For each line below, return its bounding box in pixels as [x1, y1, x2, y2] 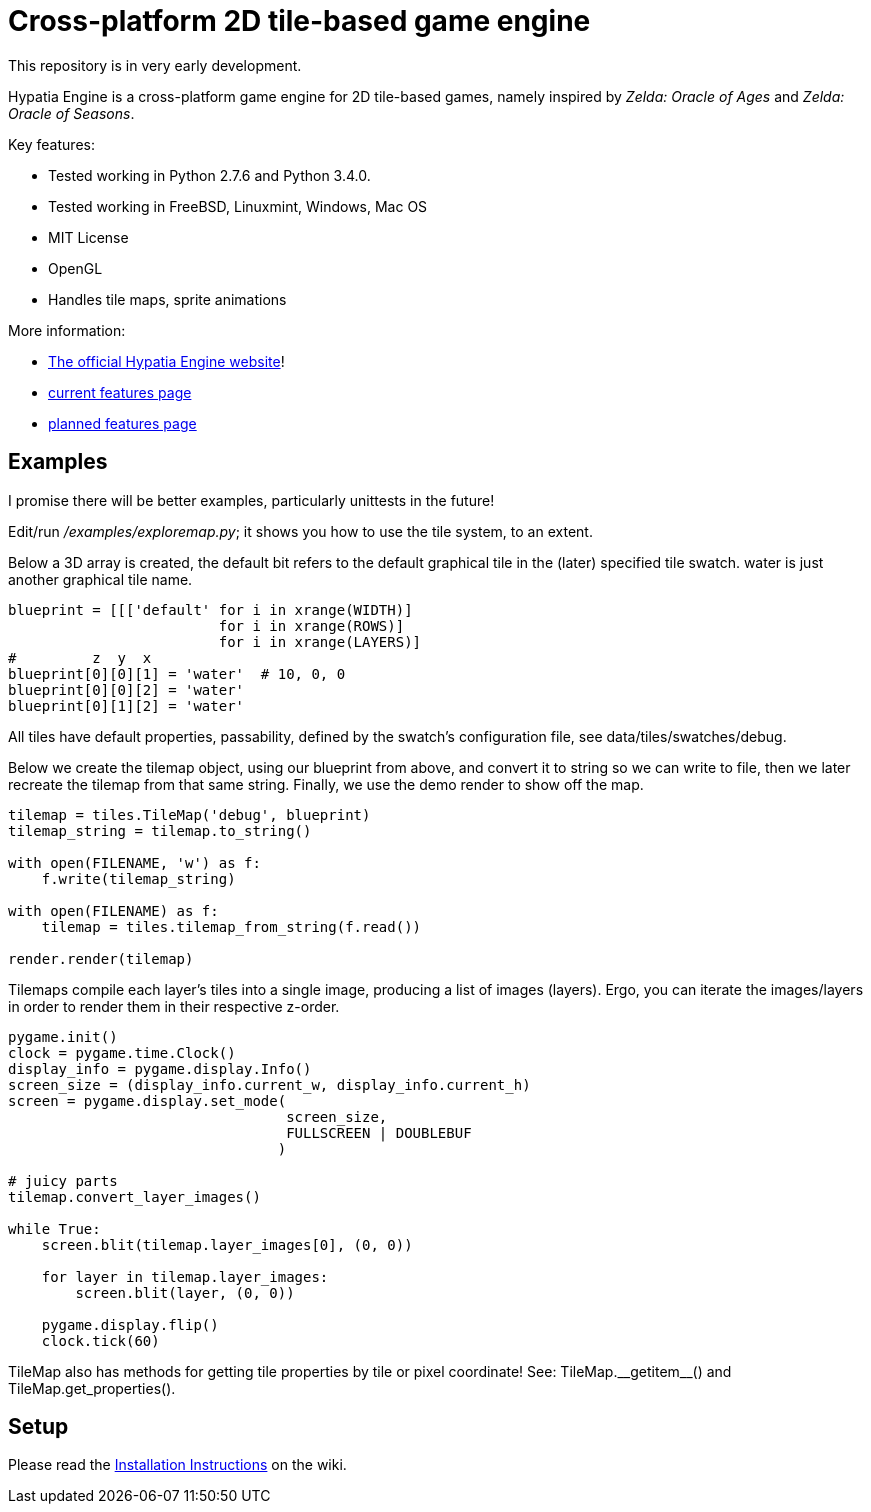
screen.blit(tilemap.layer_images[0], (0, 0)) [41, 1236, 413, 1253]
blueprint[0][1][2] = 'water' [8, 697, 245, 714]
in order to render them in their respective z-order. [8, 997, 340, 1015]
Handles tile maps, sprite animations [48, 290, 287, 308]
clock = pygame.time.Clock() [8, 1044, 236, 1061]
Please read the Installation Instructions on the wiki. [8, 1456, 347, 1474]
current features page [48, 383, 192, 401]
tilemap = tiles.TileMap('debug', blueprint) [8, 806, 371, 823]
